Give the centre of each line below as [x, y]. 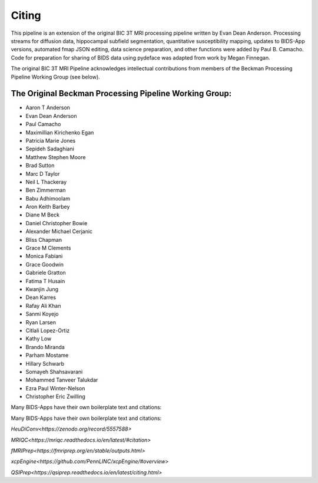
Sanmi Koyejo [42, 314]
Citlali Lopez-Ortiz [48, 330]
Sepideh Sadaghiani [50, 149]
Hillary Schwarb [45, 363]
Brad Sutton [40, 166]
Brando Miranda [45, 347]
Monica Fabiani [44, 256]
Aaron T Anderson [48, 108]
